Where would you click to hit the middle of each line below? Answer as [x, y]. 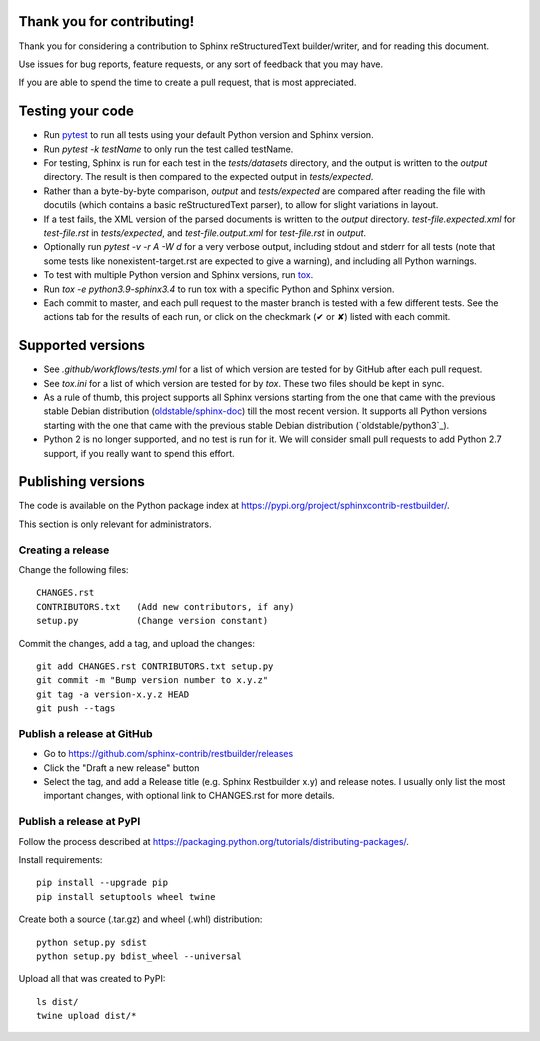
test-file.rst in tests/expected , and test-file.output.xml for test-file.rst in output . [205, 232]
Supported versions [81, 345]
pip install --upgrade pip [102, 883]
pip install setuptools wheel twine [126, 896]
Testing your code [76, 111]
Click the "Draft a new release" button [121, 767]
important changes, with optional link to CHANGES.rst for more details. [189, 796]
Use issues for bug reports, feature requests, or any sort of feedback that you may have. [201, 64]
